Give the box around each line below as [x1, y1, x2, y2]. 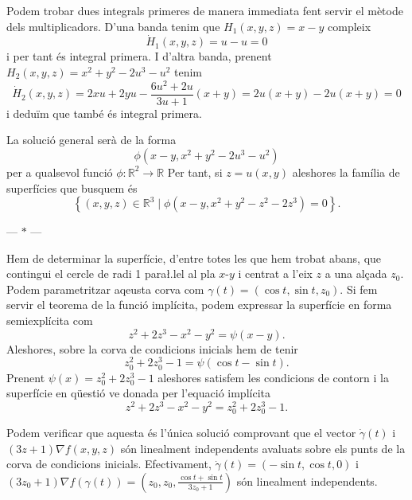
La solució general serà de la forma [6, 131, 177, 148]
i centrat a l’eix [238, 265, 313, 282]
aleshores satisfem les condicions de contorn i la [157, 369, 389, 385]
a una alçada [325, 265, 387, 282]
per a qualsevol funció [6, 163, 113, 180]
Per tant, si [167, 163, 223, 180]
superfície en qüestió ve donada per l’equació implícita [6, 385, 270, 401]
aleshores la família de [292, 163, 400, 180]
